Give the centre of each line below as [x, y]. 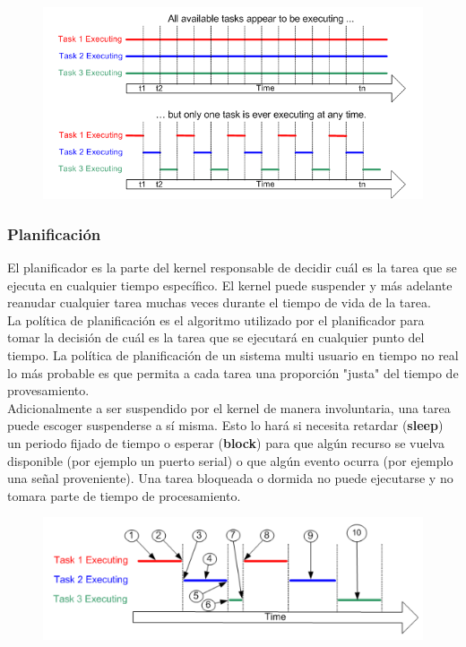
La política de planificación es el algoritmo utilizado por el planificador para [216, 319]
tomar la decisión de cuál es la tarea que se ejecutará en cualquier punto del [216, 337]
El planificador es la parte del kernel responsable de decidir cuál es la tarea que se [232, 267]
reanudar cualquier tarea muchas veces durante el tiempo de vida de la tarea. [219, 302]
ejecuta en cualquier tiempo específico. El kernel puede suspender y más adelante [230, 285]
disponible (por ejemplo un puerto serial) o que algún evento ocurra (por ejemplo [230, 460]
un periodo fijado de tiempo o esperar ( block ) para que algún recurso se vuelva [226, 443]
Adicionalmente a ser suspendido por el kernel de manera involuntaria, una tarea [229, 407]
